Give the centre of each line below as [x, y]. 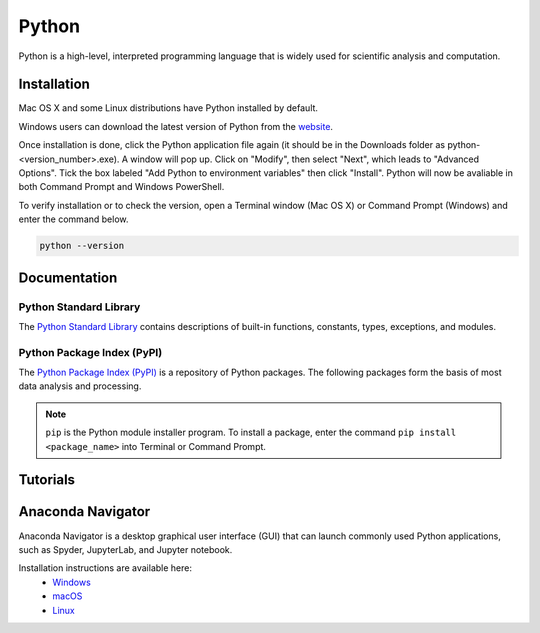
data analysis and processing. [80, 386]
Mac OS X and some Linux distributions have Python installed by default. [168, 108]
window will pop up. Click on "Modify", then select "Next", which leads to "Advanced [305, 159]
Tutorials [46, 480]
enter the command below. [73, 219]
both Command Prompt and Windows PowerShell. [121, 187]
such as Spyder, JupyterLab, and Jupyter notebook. [125, 549]
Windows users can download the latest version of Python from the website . [176, 126]
